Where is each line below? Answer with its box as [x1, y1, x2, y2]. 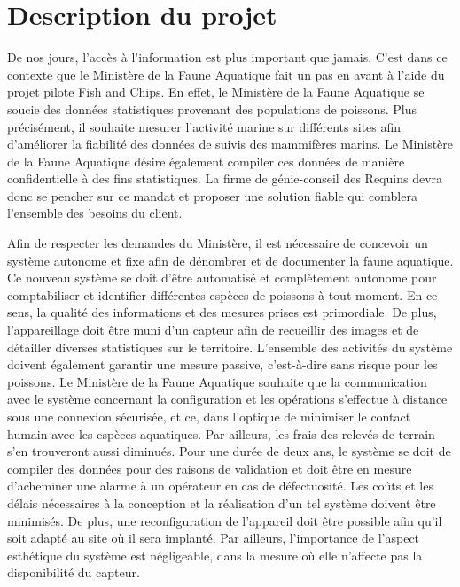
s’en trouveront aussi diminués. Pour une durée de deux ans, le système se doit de [7, 442, 451, 460]
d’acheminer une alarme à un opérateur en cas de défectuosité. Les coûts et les [7, 476, 433, 495]
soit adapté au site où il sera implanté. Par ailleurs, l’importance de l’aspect [7, 529, 420, 547]
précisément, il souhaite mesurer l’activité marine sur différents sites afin [7, 117, 402, 135]
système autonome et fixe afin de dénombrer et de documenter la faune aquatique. [7, 251, 454, 269]
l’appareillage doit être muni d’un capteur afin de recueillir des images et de [7, 321, 419, 339]
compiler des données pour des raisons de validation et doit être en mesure [7, 459, 412, 477]
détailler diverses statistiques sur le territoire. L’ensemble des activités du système [7, 337, 453, 356]
